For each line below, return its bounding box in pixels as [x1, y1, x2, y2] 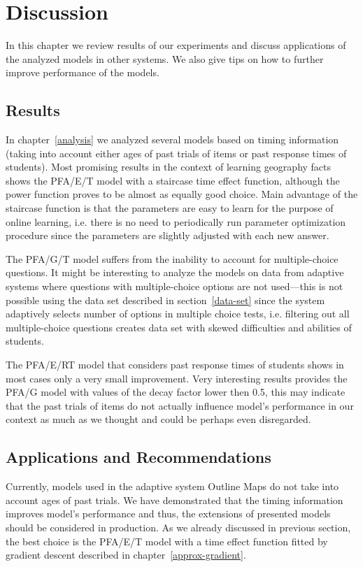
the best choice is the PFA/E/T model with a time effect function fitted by [6, 533, 328, 548]
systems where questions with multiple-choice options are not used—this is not [6, 279, 343, 294]
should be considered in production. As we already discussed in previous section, [6, 519, 351, 534]
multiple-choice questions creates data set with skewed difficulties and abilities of [6, 320, 352, 334]
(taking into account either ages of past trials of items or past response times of [6, 145, 347, 160]
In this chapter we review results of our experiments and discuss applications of [6, 38, 346, 52]
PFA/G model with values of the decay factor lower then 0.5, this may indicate [6, 385, 346, 399]
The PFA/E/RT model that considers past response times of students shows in [6, 357, 344, 372]
